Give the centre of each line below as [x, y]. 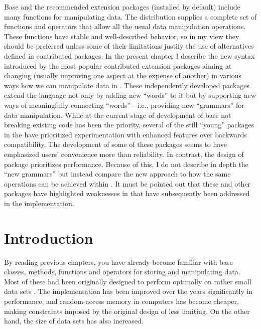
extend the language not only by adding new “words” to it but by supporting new [130, 95]
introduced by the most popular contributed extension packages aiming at [118, 65]
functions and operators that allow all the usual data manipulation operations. [125, 26]
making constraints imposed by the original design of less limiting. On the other [127, 311]
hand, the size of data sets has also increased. [74, 321]
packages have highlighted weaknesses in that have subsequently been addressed [127, 193]
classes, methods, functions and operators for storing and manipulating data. [122, 272]
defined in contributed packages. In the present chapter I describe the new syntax [129, 55]
